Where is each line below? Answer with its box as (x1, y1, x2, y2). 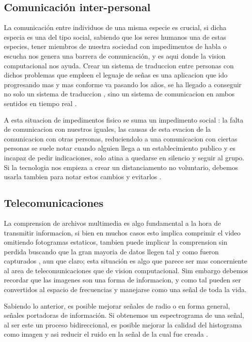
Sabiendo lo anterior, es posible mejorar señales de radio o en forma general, (4, 300, 230, 311)
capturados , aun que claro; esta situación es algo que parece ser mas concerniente (4, 256, 247, 266)
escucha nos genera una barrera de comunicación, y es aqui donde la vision (4, 50, 226, 61)
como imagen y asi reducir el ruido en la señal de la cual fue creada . (4, 329, 208, 339)
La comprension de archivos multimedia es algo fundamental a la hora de (4, 218, 221, 228)
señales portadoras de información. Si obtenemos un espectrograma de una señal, (4, 310, 244, 320)
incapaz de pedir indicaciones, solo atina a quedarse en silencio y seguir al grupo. (4, 152, 244, 162)
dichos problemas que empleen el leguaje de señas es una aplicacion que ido (4, 70, 228, 80)
